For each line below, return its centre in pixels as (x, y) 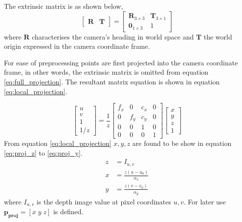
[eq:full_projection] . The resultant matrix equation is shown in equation (112, 81)
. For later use (205, 202)
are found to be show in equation (182, 143)
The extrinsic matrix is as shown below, (64, 6)
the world (218, 36)
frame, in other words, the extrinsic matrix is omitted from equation (106, 72)
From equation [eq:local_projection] (58, 143)
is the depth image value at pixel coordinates (104, 202)
